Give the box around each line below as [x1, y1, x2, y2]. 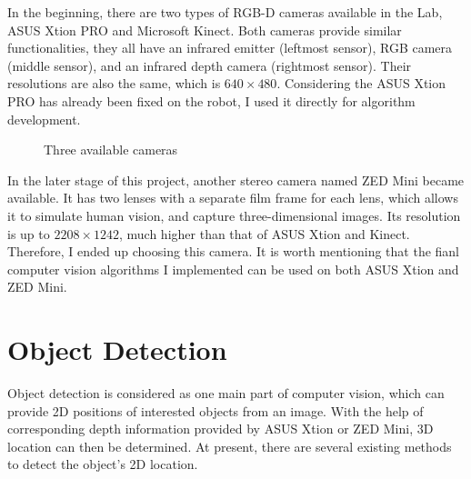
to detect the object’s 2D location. [7, 454, 198, 474]
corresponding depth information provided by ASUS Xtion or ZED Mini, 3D [7, 419, 434, 438]
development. [7, 109, 81, 128]
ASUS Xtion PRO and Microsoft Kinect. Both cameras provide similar [7, 20, 402, 39]
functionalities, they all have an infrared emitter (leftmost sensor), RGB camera [7, 38, 453, 57]
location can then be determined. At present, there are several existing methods [7, 436, 452, 455]
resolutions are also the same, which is [7, 74, 221, 93]
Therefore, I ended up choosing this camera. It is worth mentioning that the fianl [7, 242, 459, 261]
